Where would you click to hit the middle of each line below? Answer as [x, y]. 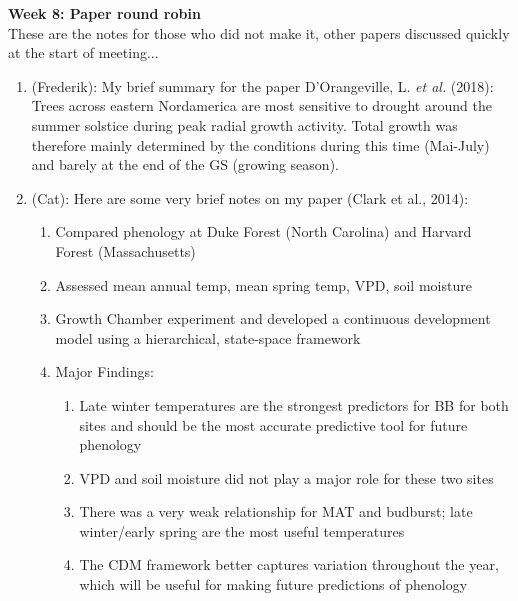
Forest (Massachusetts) [125, 250]
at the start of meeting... [83, 52]
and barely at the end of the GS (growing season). [185, 164]
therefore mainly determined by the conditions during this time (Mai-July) [260, 144]
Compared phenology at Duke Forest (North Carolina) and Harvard [263, 231]
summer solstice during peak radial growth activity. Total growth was [244, 124]
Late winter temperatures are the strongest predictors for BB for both [294, 404]
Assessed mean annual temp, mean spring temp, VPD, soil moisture [263, 284]
